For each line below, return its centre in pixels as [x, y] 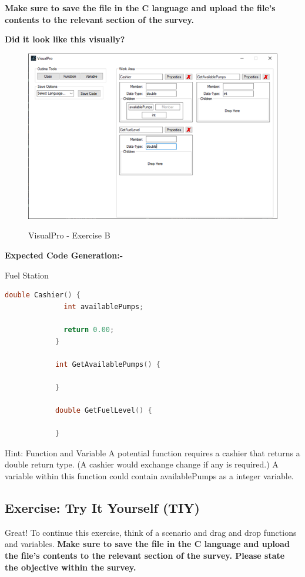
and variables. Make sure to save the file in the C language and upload [147, 544]
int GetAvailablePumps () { [108, 364]
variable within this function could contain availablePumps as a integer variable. [149, 476]
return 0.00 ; [89, 329]
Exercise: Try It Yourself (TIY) [102, 508]
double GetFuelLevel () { [103, 411]
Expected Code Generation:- [64, 255]
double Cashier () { [43, 295]
